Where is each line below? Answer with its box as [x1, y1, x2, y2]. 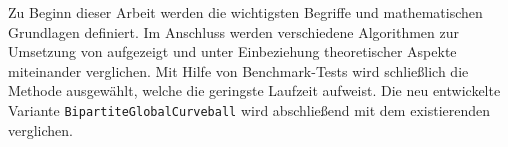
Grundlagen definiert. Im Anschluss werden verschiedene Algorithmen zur [8, 21, 459, 42]
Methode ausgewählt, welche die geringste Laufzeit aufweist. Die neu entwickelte [8, 80, 501, 101]
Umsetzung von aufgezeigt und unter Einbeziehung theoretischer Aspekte [8, 41, 457, 62]
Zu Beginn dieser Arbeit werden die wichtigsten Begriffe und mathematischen [8, 2, 483, 22]
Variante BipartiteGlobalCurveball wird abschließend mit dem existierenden [8, 99, 491, 120]
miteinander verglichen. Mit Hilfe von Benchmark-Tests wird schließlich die [8, 60, 469, 81]
